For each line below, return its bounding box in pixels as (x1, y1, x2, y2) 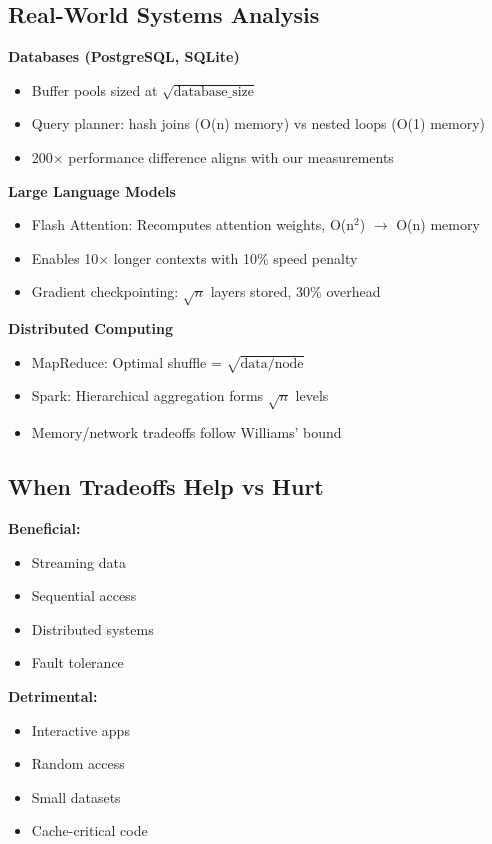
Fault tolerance (31, 652, 124, 673)
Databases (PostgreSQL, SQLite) (8, 46, 240, 67)
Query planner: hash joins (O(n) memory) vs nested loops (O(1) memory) (31, 113, 486, 134)
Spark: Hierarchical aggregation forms (31, 385, 264, 406)
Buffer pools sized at (31, 79, 158, 100)
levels (295, 385, 329, 406)
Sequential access (31, 585, 137, 606)
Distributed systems (31, 618, 154, 639)
